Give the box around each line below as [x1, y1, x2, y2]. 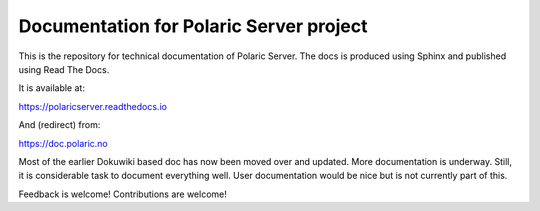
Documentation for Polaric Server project [18, 15, 368, 37]
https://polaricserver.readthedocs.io [18, 100, 167, 112]
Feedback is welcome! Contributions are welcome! [18, 188, 227, 200]
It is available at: [18, 82, 85, 94]
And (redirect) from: [18, 119, 101, 131]
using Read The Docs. [18, 63, 110, 75]
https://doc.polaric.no [18, 137, 109, 149]
